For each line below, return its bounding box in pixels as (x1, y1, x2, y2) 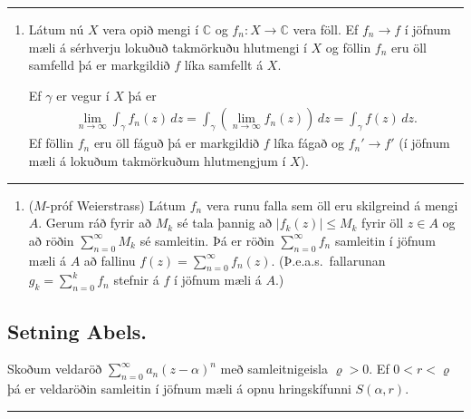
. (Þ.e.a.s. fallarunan (271, 250, 386, 269)
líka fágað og (274, 133, 345, 152)
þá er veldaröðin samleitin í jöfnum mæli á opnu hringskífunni (7, 379, 351, 398)
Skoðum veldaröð (7, 359, 102, 378)
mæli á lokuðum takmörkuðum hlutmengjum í (28, 151, 286, 170)
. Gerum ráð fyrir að (38, 213, 152, 232)
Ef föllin (28, 133, 74, 152)
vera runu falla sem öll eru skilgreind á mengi (206, 195, 458, 214)
